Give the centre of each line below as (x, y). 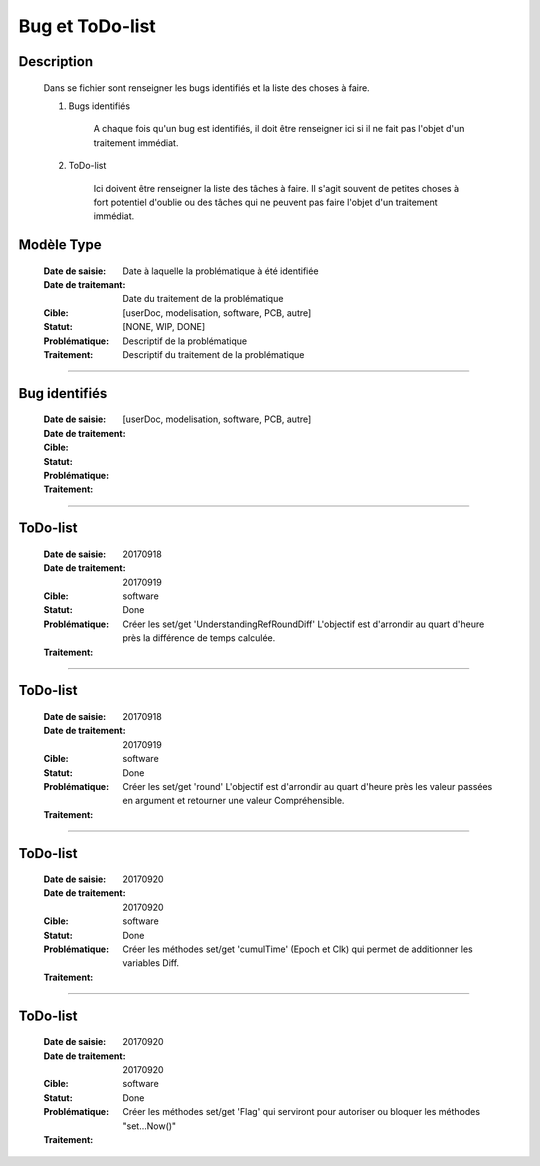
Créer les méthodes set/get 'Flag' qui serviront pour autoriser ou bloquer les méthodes (301, 1112)
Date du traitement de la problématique (203, 299)
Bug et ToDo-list (87, 26)
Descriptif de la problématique (185, 341)
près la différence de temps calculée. (199, 638)
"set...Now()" (149, 1126)
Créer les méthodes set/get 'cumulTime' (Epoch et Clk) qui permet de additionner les (298, 949)
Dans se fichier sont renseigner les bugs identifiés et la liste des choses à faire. (206, 87)
